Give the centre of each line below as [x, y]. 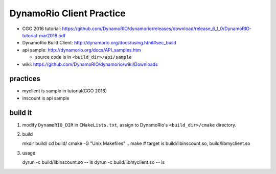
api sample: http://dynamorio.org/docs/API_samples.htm [82, 50]
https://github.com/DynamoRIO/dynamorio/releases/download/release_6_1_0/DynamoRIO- [157, 29]
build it [21, 113]
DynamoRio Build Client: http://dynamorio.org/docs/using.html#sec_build [99, 43]
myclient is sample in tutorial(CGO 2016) [65, 91]
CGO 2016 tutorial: [42, 29]
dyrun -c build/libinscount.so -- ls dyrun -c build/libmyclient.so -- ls [94, 162]
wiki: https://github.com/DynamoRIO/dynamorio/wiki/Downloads [90, 64]
